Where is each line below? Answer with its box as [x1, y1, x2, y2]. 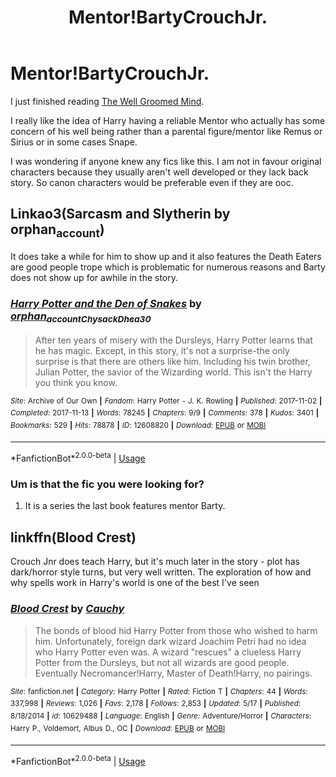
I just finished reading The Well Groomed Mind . [10, 95, 205, 107]
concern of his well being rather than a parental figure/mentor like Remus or [10, 125, 323, 137]
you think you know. [34, 376, 118, 388]
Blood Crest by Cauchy [10, 602, 125, 616]
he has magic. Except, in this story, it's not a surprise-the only [34, 344, 290, 356]
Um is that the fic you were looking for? [10, 477, 205, 491]
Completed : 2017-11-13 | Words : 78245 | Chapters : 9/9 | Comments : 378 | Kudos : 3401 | [10, 408, 319, 418]
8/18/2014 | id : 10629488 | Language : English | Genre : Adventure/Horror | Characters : [10, 711, 312, 721]
